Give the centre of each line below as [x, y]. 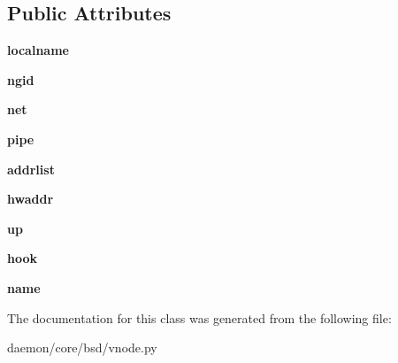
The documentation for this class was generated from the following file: [199, 317]
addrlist [31, 169]
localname [38, 50]
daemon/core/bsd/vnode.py [82, 348]
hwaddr [31, 199]
